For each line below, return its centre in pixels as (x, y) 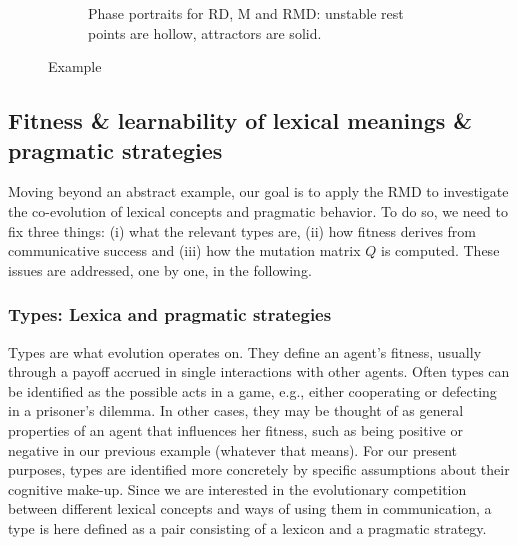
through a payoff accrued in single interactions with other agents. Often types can (259, 371)
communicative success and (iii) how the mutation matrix (184, 250)
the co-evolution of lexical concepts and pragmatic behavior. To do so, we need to (258, 210)
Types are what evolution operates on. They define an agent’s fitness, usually (245, 351)
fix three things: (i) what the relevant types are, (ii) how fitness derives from (242, 230)
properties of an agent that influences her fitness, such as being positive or (235, 429)
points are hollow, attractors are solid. (205, 32)
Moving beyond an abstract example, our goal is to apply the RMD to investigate (258, 191)
